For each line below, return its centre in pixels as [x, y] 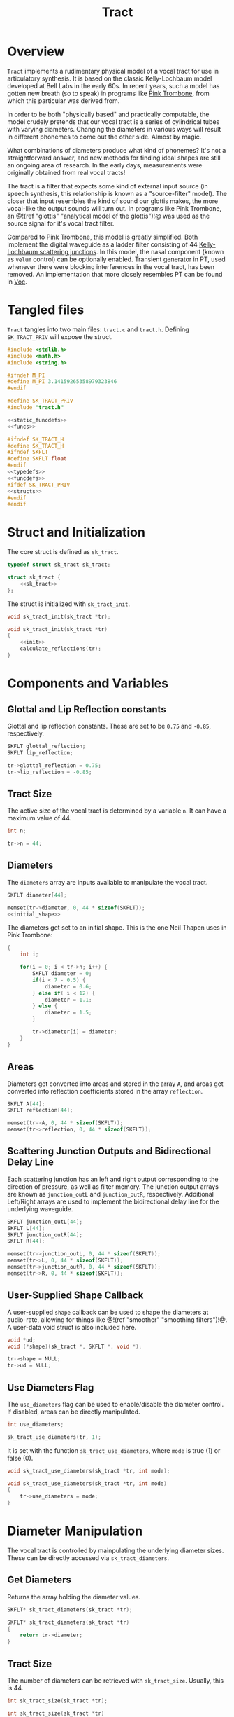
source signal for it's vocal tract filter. [61, 223]
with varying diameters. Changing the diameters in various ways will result [114, 129]
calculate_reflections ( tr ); [60, 649]
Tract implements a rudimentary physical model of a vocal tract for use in [113, 71]
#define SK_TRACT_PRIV [40, 401]
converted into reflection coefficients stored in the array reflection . [105, 1091]
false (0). [20, 1458]
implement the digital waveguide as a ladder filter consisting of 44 [102, 244]
